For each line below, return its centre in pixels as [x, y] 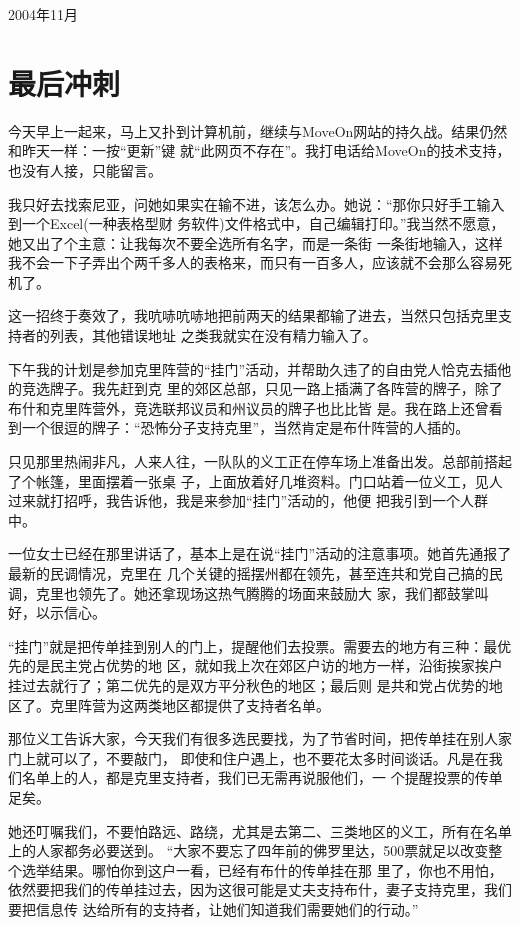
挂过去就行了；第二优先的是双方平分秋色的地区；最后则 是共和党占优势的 [248, 684]
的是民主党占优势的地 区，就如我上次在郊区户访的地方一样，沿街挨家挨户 [262, 665]
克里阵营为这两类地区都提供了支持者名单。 [189, 704]
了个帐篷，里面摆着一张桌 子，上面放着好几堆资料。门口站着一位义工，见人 [255, 480]
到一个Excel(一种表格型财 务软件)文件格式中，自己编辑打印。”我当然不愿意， [256, 223]
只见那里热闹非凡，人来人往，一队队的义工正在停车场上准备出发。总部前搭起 [260, 461]
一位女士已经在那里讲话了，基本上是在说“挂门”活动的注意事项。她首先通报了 [260, 553]
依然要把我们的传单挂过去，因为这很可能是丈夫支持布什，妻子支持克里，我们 [260, 889]
